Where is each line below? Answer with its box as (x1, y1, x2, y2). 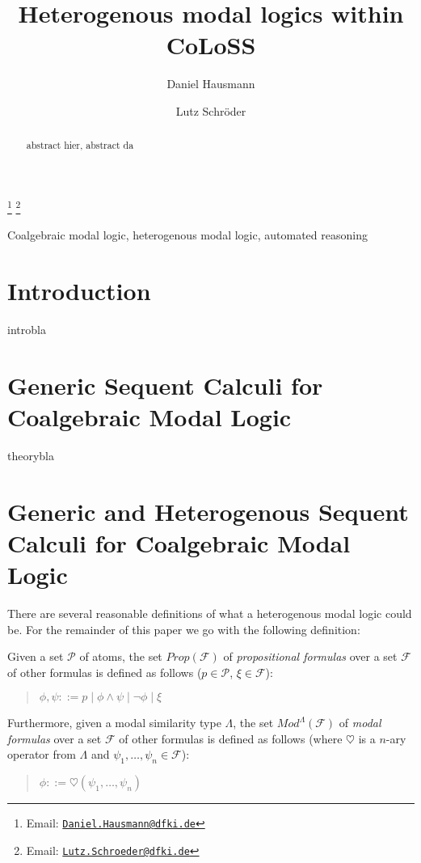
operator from (7, 746, 76, 763)
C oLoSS (166, 28, 256, 61)
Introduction (7, 273, 151, 307)
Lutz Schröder (175, 102, 246, 119)
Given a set (7, 648, 64, 665)
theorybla (7, 446, 55, 463)
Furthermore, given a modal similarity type (7, 714, 221, 731)
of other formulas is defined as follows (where (119, 730, 343, 747)
